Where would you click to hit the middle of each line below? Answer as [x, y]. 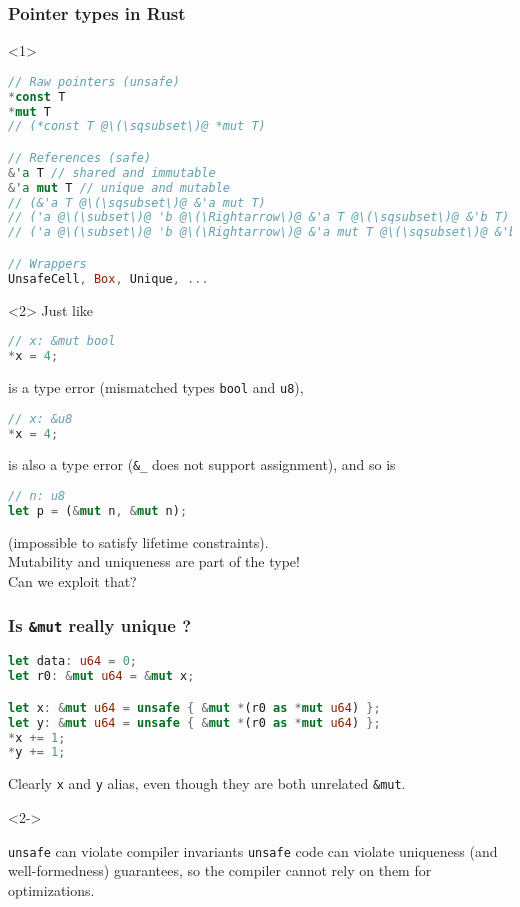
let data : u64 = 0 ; [72, 661]
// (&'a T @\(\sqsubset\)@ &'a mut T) [137, 202]
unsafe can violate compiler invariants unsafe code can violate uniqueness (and [253, 850]
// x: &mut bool [62, 341]
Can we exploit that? [72, 580]
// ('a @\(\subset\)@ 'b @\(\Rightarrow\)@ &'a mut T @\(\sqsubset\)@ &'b [262, 232]
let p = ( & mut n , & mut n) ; [98, 510]
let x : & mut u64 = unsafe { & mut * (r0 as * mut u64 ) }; [194, 707]
